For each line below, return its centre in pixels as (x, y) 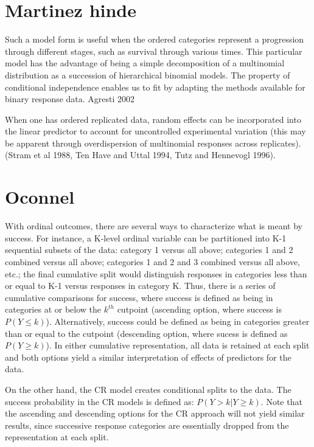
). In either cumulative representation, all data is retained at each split (178, 345)
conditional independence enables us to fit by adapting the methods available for (155, 87)
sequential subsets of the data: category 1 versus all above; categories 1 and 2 (149, 250)
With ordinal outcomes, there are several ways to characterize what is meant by (154, 226)
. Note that (281, 401)
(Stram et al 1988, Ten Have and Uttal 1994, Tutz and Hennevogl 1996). (140, 155)
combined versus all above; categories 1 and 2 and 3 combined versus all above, (153, 261)
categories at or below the (53, 309)
